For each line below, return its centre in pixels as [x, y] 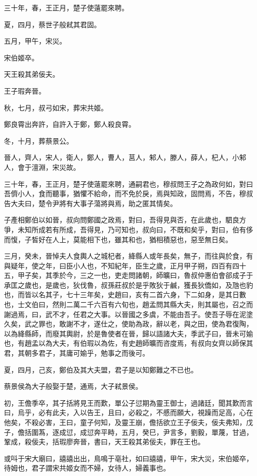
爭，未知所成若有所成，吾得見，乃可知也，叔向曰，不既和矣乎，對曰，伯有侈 [128, 229]
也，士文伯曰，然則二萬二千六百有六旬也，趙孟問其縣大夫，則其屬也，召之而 [128, 304]
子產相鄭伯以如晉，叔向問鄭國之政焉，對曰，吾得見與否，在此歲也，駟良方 [125, 220]
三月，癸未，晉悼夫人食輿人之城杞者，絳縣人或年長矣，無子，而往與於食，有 [128, 256]
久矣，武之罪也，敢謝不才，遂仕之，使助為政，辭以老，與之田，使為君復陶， [128, 324]
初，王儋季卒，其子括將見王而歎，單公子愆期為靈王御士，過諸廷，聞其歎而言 [128, 402]
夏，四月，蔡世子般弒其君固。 [52, 24]
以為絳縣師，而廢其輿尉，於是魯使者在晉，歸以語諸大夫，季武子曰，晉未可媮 [128, 333]
